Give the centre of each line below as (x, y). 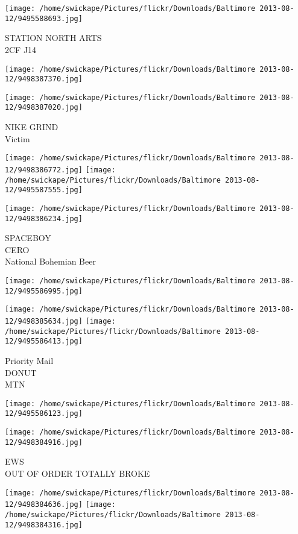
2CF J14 (21, 49)
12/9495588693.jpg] (44, 18)
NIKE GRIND (32, 127)
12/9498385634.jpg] (44, 321)
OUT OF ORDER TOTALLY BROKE (78, 473)
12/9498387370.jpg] (44, 79)
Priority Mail (29, 360)
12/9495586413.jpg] (44, 341)
